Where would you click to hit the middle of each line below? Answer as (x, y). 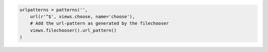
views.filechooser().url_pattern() (73, 30)
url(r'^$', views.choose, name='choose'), (82, 16)
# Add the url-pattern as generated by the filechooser (100, 24)
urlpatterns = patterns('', (54, 10)
